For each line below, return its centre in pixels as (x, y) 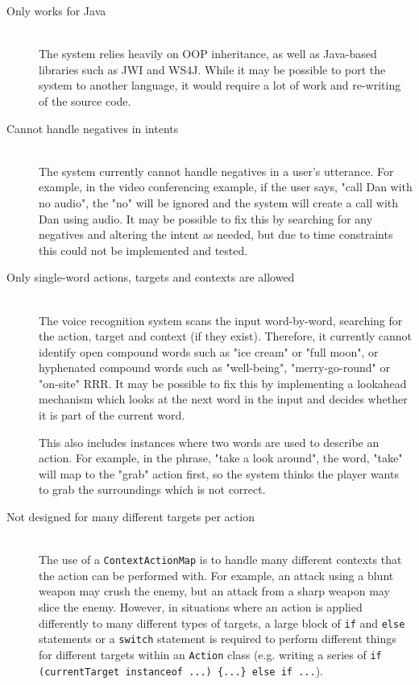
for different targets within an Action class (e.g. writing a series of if (210, 654)
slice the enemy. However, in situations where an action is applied (201, 607)
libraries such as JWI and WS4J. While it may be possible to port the (212, 69)
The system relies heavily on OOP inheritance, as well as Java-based (208, 54)
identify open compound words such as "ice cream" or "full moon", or (209, 351)
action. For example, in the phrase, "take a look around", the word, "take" (221, 458)
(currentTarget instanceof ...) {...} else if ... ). (181, 670)
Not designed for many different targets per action (131, 517)
